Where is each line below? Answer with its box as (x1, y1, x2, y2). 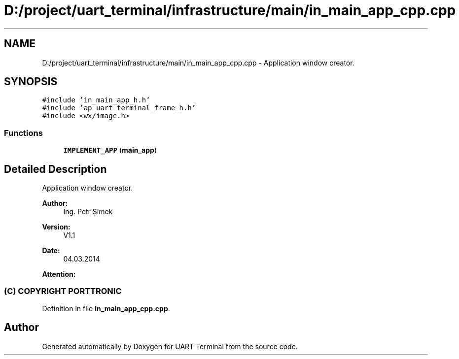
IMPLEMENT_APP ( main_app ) (63, 146, 157, 155)
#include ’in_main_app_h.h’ (42, 96, 150, 104)
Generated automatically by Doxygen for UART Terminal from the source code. (42, 342, 298, 351)
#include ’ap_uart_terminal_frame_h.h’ (42, 104, 196, 112)
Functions (4, 128, 43, 138)
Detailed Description (4, 163, 107, 175)
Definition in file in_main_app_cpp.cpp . (42, 304, 170, 313)
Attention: (42, 270, 76, 279)
